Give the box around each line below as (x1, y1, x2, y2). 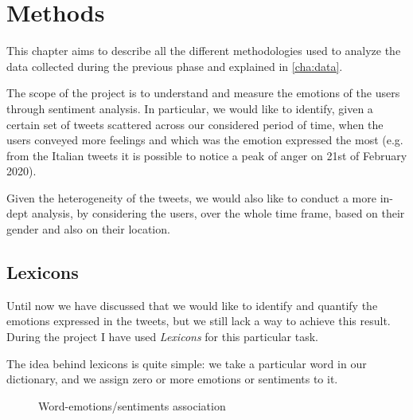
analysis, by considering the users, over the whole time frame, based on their (31, 205, 405, 222)
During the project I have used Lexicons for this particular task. (6, 328, 318, 345)
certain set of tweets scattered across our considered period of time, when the (6, 116, 384, 132)
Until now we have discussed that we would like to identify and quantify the (6, 296, 378, 313)
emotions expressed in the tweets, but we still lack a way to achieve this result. (6, 312, 391, 329)
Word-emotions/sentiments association (38, 397, 226, 414)
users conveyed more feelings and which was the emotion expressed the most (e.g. (6, 131, 403, 148)
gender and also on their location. (6, 221, 170, 237)
